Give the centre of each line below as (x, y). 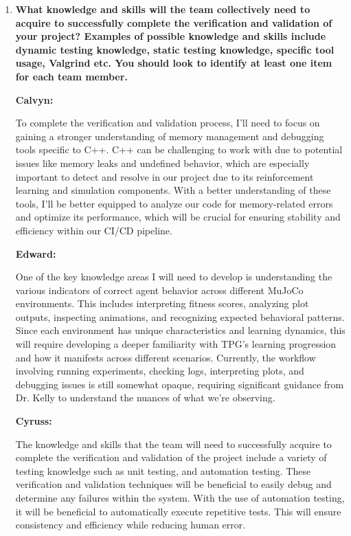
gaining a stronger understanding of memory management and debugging (170, 136)
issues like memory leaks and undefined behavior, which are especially (162, 163)
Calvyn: (34, 99)
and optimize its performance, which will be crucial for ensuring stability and (178, 217)
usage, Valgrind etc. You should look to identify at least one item (174, 63)
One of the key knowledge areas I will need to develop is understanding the (174, 277)
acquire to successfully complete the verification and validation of (174, 22)
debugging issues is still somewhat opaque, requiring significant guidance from (180, 384)
